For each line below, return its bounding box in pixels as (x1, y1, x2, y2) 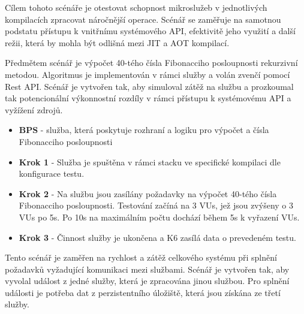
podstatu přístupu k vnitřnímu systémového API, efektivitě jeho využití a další (5, 25, 296, 37)
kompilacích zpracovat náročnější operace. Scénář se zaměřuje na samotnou (5, 13, 281, 25)
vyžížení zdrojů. (5, 103, 63, 116)
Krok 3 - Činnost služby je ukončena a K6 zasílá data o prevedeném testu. (19, 231, 296, 243)
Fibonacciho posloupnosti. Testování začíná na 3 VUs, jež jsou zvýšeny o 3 (19, 199, 293, 212)
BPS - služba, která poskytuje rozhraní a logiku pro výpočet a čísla (19, 123, 269, 136)
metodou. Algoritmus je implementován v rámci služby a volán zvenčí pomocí (5, 68, 290, 80)
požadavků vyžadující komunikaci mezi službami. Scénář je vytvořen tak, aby (5, 262, 290, 275)
